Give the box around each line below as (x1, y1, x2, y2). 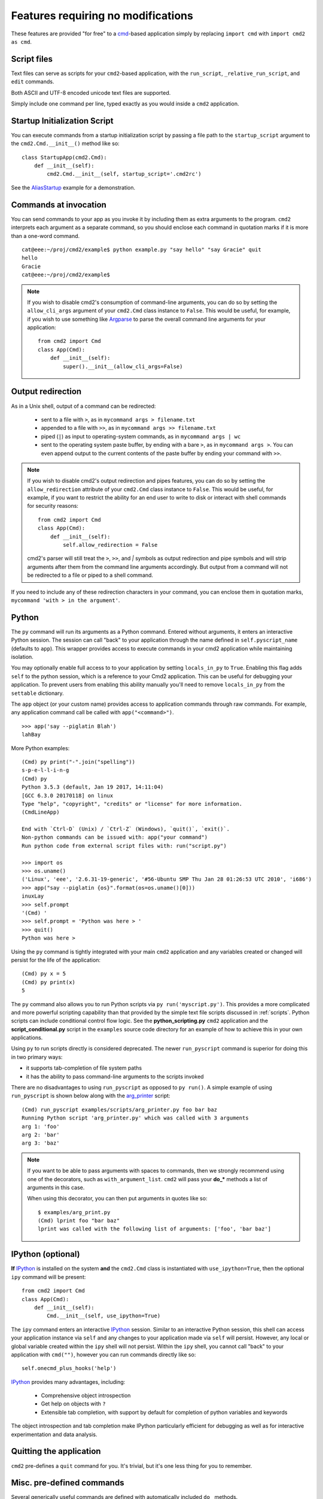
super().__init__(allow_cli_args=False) (63, 363, 183, 370)
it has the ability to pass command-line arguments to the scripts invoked (26, 1073, 204, 1080)
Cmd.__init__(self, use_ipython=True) (47, 1313, 161, 1319)
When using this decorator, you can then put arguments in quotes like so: (27, 1195, 208, 1202)
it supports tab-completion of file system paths (26, 1064, 142, 1071)
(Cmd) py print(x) (22, 979, 76, 986)
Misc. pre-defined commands (11, 1478, 124, 1488)
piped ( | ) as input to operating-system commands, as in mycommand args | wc (41, 432, 241, 440)
